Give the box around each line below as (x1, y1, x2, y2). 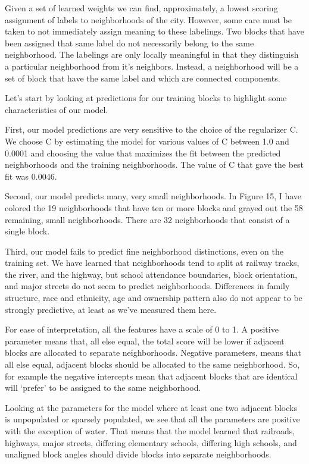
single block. (5, 225, 50, 237)
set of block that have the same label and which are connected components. (5, 71, 280, 84)
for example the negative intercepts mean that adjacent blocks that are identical (5, 369, 298, 382)
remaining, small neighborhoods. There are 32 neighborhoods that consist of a (5, 213, 290, 225)
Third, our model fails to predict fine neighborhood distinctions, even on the (5, 244, 283, 257)
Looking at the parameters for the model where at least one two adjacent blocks (5, 401, 297, 413)
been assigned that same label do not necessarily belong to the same (5, 36, 254, 49)
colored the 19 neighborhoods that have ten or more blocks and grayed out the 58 (5, 201, 303, 214)
